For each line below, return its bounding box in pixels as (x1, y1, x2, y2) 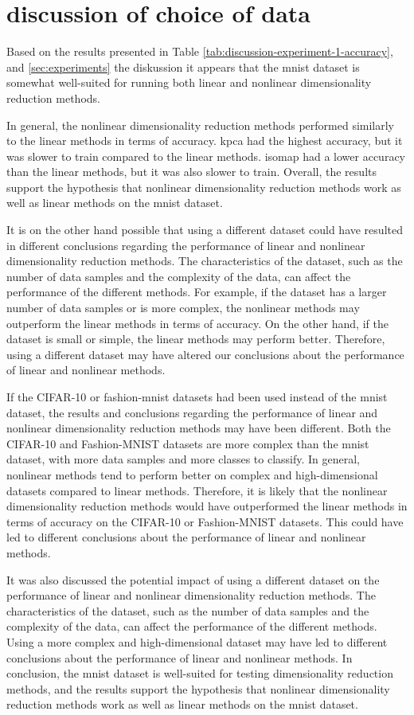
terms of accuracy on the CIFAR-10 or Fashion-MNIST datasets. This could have (6, 513, 404, 529)
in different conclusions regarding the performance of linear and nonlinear (6, 236, 365, 253)
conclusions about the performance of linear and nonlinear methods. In (6, 649, 353, 666)
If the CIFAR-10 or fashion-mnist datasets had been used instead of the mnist (6, 389, 388, 404)
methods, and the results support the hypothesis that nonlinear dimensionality (6, 680, 390, 697)
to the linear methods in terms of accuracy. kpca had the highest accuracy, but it (6, 132, 403, 149)
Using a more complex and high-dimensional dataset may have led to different (6, 633, 388, 650)
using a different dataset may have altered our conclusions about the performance (6, 346, 404, 362)
